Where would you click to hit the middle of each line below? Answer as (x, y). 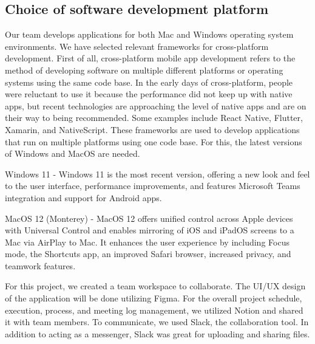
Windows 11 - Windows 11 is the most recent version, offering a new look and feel (157, 174)
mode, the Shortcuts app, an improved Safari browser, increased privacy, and (148, 254)
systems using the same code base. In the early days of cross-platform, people (149, 82)
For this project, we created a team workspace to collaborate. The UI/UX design (155, 286)
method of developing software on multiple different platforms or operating (144, 70)
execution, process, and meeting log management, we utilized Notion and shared (154, 310)
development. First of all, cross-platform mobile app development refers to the (150, 58)
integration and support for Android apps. (83, 197)
